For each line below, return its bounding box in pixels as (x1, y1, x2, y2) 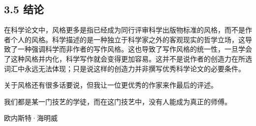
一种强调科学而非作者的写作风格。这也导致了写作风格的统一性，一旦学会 (17, 44, 252, 54)
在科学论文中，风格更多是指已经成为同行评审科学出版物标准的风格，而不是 (4, 25, 245, 35)
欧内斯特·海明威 (4, 113, 58, 123)
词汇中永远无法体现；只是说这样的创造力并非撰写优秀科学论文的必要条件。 (4, 63, 245, 73)
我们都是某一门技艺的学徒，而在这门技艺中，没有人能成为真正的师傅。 (4, 96, 231, 106)
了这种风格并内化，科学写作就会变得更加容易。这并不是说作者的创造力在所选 (4, 53, 252, 63)
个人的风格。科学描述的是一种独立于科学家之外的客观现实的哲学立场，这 (10, 34, 245, 44)
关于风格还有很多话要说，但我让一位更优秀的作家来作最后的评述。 (4, 80, 218, 90)
